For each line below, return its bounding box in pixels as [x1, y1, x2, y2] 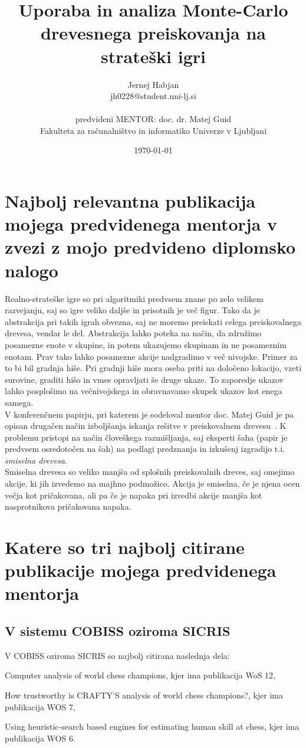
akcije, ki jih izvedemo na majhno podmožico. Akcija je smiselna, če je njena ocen [5, 477, 300, 490]
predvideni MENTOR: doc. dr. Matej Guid [75, 113, 232, 125]
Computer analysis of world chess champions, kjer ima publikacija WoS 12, [5, 669, 276, 681]
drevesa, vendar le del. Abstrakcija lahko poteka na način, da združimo [5, 327, 262, 339]
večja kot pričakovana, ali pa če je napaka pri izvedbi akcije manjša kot [5, 488, 262, 501]
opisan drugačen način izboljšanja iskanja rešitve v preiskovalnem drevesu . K [5, 419, 287, 432]
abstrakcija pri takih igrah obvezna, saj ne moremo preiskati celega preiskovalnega [5, 315, 301, 327]
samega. [5, 396, 34, 408]
